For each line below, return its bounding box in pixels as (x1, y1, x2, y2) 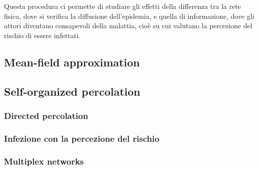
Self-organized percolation (4, 83, 140, 99)
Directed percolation (4, 109, 88, 121)
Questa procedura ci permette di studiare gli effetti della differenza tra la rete (4, 1, 241, 11)
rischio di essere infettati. (4, 30, 81, 40)
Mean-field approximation (4, 54, 140, 69)
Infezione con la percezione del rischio (4, 132, 159, 144)
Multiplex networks (4, 155, 84, 167)
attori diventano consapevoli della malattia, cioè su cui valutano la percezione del (4, 20, 253, 31)
